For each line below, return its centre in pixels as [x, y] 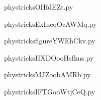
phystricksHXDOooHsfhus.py [49, 57]
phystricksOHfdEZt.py [39, 7]
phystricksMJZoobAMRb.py [47, 74]
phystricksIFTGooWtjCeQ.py [50, 91]
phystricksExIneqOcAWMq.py [51, 23]
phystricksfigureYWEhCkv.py [50, 41]
